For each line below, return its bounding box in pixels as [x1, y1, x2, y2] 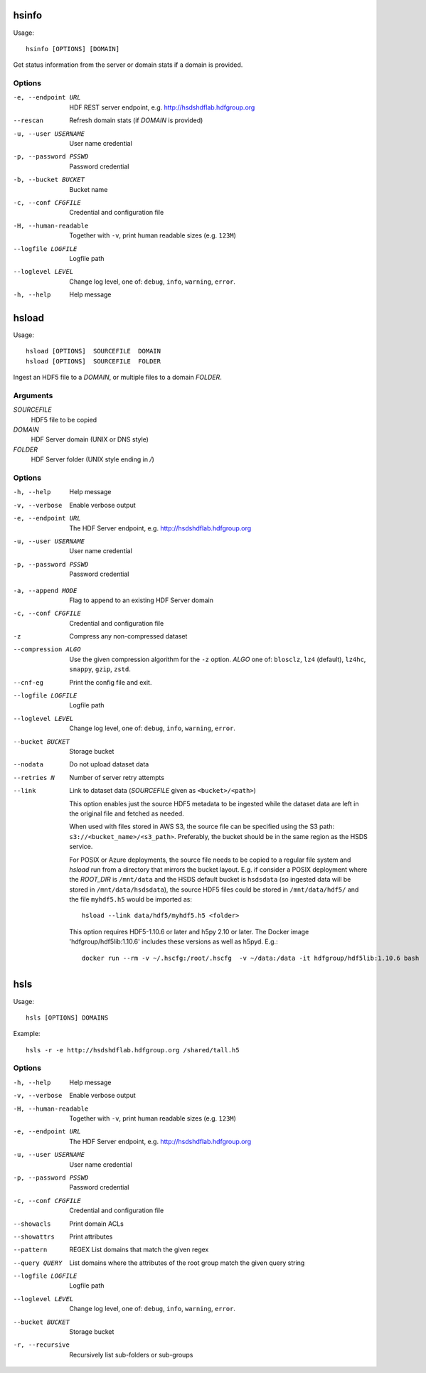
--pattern [13, 1246, 48, 1254]
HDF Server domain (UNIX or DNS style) [31, 435, 149, 444]
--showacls [13, 1219, 51, 1228]
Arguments [13, 390, 53, 400]
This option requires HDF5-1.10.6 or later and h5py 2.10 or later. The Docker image [69, 927, 309, 936]
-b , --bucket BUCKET [13, 176, 85, 184]
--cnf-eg [13, 678, 44, 686]
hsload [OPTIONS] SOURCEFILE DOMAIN [26, 347, 161, 356]
